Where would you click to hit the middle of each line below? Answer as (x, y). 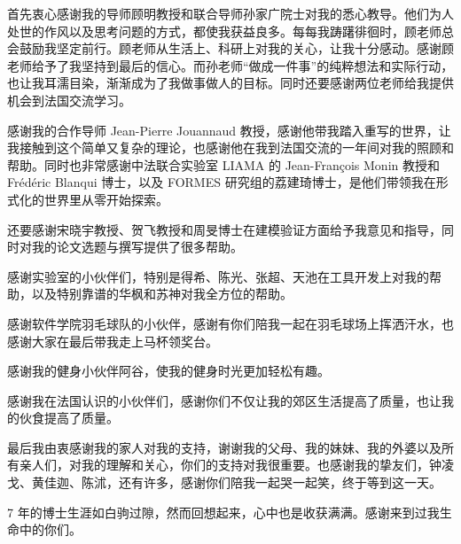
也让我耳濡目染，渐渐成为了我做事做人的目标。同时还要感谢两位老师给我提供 (230, 83)
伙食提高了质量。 (69, 418)
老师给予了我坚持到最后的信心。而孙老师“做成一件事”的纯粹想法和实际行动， (230, 65)
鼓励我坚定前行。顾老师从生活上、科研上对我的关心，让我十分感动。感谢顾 (236, 48)
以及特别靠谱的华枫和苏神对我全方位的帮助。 (162, 294)
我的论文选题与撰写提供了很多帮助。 (137, 247)
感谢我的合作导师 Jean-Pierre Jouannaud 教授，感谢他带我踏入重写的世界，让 (229, 130)
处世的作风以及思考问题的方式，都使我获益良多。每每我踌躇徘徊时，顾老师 (224, 31)
